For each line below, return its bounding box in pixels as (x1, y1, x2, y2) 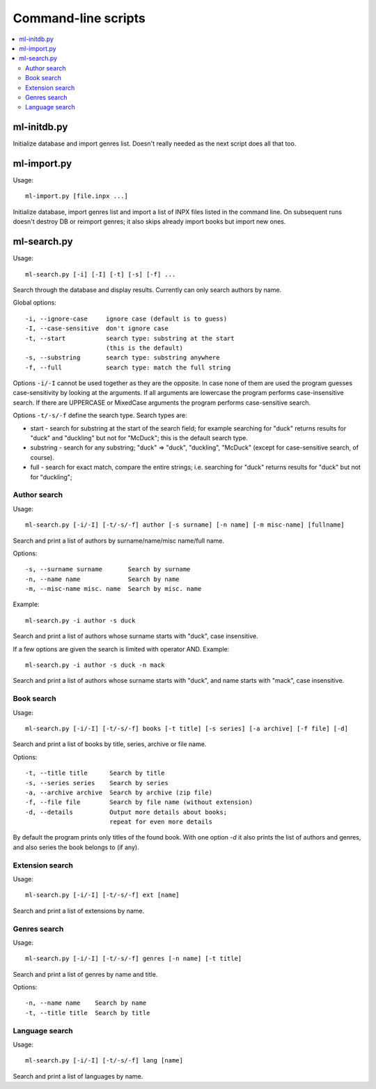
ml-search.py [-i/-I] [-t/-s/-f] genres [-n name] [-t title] (25, 955, 242, 963)
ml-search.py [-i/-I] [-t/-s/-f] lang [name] (25, 1056, 184, 1065)
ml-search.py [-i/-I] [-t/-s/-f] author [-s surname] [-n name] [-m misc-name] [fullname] (25, 521, 345, 529)
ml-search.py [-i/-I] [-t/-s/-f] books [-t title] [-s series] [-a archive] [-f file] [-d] (25, 725, 348, 732)
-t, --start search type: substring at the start (25, 334, 235, 342)
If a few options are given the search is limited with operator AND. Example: (13, 644, 230, 653)
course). (30, 453, 55, 461)
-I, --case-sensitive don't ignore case (25, 325, 169, 332)
